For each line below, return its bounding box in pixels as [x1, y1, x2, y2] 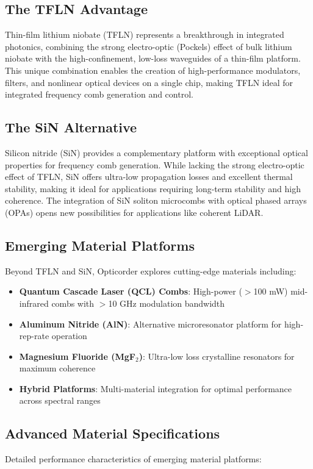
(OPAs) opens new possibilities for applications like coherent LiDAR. [5, 206, 264, 218]
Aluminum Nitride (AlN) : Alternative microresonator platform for [19, 317, 282, 330]
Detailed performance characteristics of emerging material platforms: [5, 453, 262, 465]
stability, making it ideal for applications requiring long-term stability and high [5, 182, 301, 195]
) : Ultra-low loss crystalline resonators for [139, 349, 295, 362]
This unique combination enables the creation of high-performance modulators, [5, 63, 301, 76]
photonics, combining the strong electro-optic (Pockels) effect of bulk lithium [5, 40, 292, 52]
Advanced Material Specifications [5, 424, 220, 443]
